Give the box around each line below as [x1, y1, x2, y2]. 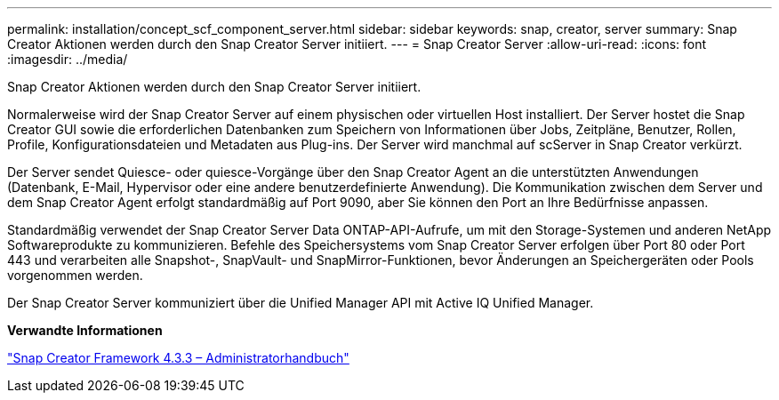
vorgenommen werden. [7, 268, 143, 283]
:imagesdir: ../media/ [7, 52, 128, 67]
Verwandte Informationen [7, 323, 163, 338]
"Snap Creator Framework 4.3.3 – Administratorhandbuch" [7, 350, 349, 365]
